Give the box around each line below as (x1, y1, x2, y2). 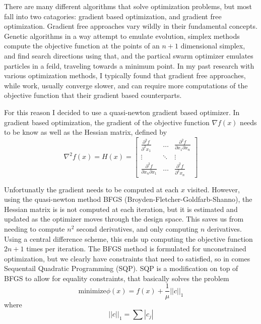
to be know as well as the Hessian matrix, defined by (4, 127, 167, 137)
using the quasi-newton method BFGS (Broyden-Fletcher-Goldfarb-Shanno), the (4, 194, 252, 204)
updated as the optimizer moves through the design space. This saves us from (4, 213, 244, 224)
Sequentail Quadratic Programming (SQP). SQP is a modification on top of (4, 263, 238, 274)
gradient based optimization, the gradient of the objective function (4, 117, 210, 127)
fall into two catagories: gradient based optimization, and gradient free (4, 11, 222, 21)
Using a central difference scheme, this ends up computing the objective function (4, 233, 253, 244)
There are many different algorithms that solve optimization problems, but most (4, 1, 252, 11)
